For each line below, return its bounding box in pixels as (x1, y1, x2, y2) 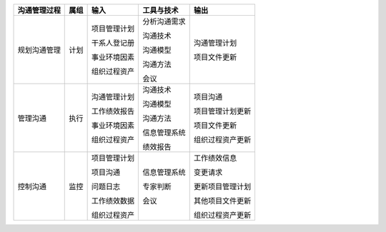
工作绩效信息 (193, 153, 237, 163)
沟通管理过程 (17, 6, 61, 15)
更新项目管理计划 (193, 182, 252, 191)
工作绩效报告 (91, 106, 135, 116)
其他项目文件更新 (193, 196, 252, 206)
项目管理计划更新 (193, 106, 252, 116)
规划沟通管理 (17, 45, 61, 55)
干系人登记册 (91, 38, 135, 48)
